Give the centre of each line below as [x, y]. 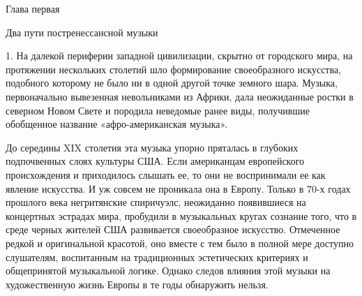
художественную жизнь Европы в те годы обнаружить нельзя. [137, 284]
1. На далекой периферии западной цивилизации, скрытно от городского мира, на [179, 55]
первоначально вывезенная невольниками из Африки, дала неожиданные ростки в [180, 96]
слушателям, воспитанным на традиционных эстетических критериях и [157, 257]
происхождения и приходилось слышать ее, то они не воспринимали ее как [166, 174]
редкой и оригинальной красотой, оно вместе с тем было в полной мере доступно [180, 243]
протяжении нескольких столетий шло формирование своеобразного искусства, [174, 69]
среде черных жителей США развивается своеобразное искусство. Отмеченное [173, 229]
